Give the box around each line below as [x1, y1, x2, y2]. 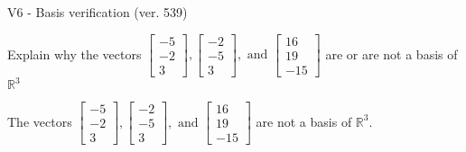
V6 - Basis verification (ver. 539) [7, 3, 188, 21]
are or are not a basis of [325, 44, 458, 63]
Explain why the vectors [7, 44, 142, 63]
